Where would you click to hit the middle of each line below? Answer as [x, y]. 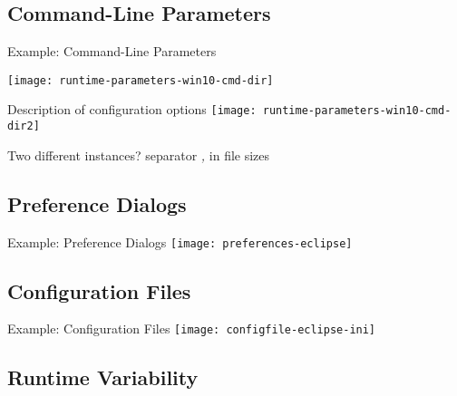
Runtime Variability [103, 377]
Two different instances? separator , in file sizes [139, 155]
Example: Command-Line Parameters [112, 51]
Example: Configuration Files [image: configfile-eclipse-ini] [192, 328]
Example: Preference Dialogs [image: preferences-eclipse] [180, 241]
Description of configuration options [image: [132, 109]
